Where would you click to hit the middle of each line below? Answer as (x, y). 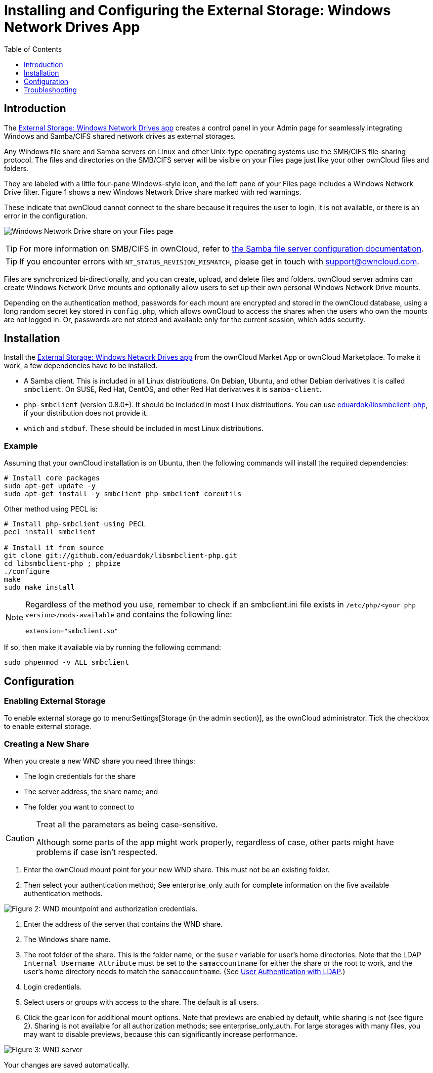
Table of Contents (33, 49)
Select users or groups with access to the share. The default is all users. (141, 1002)
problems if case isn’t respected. (97, 852)
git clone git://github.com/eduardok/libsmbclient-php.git (121, 556)
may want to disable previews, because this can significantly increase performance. (161, 1034)
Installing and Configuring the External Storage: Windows (197, 10)
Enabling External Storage (55, 701)
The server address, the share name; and (91, 792)
